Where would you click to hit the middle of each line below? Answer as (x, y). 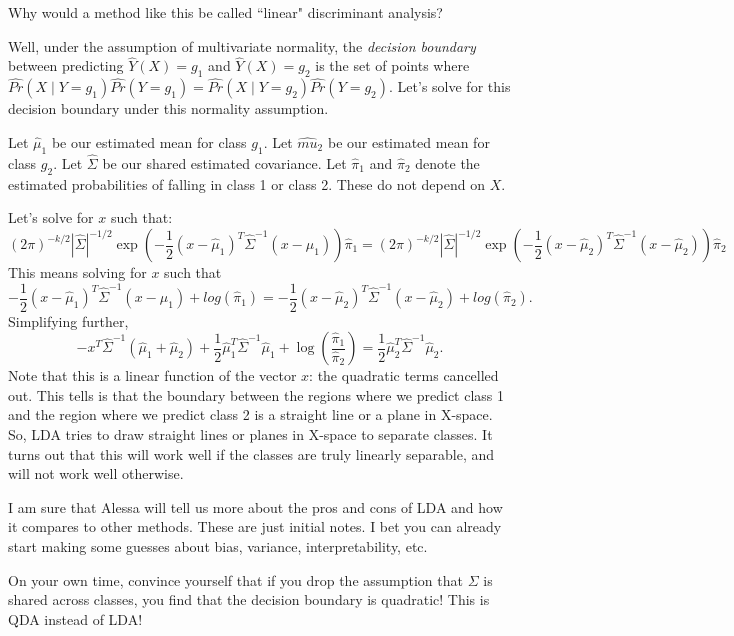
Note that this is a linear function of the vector (152, 375)
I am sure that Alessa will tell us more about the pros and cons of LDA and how (255, 506)
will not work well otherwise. (96, 473)
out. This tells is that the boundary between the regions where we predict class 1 (256, 394)
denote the (447, 163)
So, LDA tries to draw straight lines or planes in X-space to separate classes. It (250, 434)
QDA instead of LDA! (75, 618)
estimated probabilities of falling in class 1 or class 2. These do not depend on (246, 183)
